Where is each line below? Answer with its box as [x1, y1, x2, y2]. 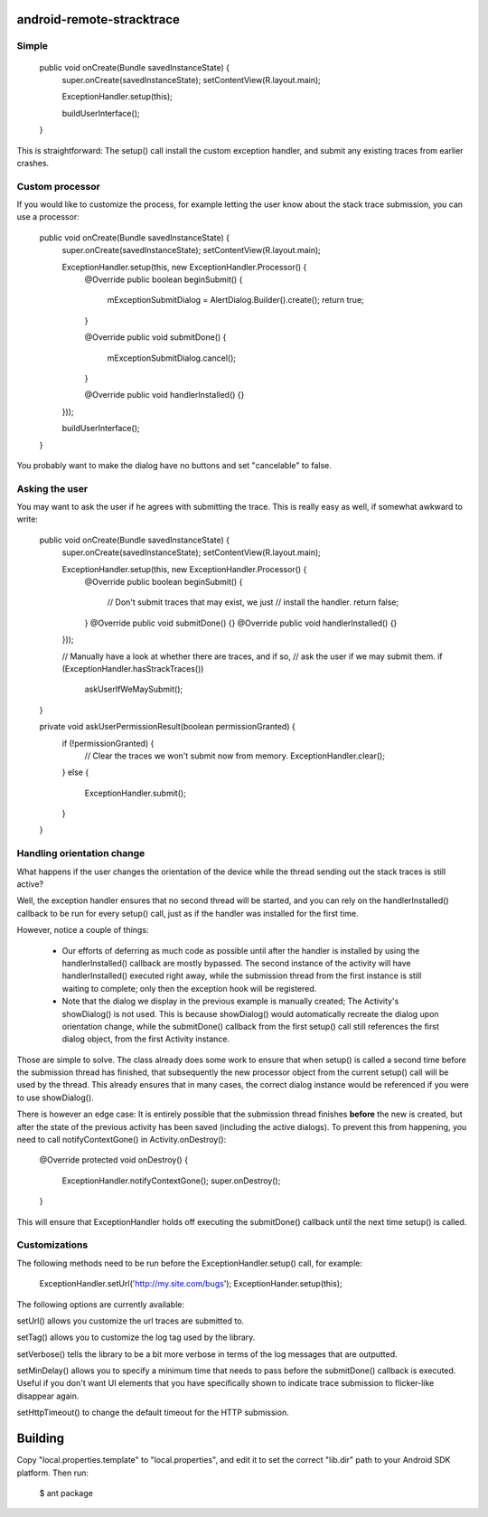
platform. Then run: [16, 1467, 89, 1478]
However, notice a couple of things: [16, 925, 149, 936]
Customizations [16, 1239, 89, 1251]
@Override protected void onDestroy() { [39, 1154, 189, 1165]
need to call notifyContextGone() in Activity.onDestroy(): [16, 1135, 227, 1145]
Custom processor [16, 180, 101, 193]
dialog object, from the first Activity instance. [61, 1033, 230, 1044]
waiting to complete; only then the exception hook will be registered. [61, 983, 317, 994]
